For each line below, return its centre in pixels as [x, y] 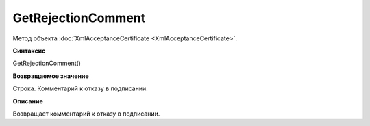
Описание [28, 101]
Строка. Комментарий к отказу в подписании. [81, 88]
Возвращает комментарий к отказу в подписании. [86, 114]
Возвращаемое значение [51, 76]
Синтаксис [29, 51]
